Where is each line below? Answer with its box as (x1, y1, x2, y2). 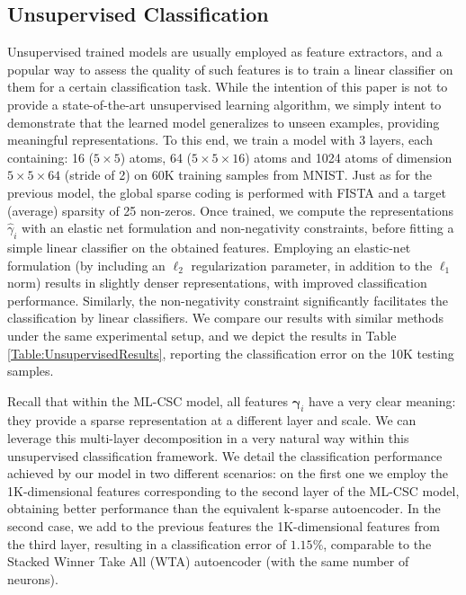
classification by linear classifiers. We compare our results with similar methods (7, 308, 444, 327)
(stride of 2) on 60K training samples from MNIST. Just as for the (64, 165, 433, 184)
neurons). (7, 569, 58, 588)
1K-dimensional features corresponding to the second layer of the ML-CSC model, (7, 481, 460, 500)
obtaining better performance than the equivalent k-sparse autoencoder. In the (7, 499, 441, 518)
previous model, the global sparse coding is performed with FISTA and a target (7, 182, 446, 201)
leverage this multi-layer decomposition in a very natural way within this (7, 429, 409, 448)
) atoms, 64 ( (120, 147, 193, 166)
